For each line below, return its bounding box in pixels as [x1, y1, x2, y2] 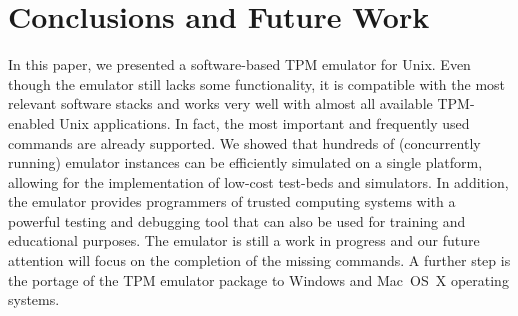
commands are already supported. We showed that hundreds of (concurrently [8, 132, 481, 153]
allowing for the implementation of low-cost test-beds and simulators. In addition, [8, 171, 509, 192]
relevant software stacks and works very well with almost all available [8, 93, 433, 114]
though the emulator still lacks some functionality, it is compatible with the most [8, 73, 506, 94]
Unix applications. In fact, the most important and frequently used [59, 112, 470, 133]
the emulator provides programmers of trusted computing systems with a [8, 191, 456, 212]
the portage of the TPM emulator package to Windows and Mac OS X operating [8, 269, 509, 290]
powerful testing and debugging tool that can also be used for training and [8, 210, 466, 231]
